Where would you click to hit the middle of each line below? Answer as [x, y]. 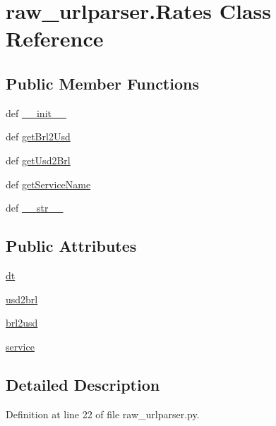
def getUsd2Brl [38, 160]
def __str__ [35, 208]
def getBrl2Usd [38, 136]
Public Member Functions [102, 83]
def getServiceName [48, 184]
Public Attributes [71, 246]
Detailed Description [83, 384]
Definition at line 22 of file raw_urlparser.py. [103, 414]
